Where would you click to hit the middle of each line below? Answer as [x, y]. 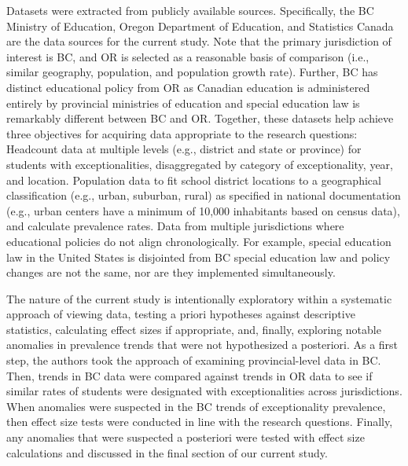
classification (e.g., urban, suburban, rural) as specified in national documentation [204, 195]
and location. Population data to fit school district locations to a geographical [194, 180]
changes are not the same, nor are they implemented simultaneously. [171, 272]
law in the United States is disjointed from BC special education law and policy [198, 257]
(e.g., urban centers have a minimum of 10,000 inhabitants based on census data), [203, 210]
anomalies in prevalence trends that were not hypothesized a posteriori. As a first [202, 345]
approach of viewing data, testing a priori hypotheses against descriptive [181, 314]
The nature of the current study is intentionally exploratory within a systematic [199, 298]
